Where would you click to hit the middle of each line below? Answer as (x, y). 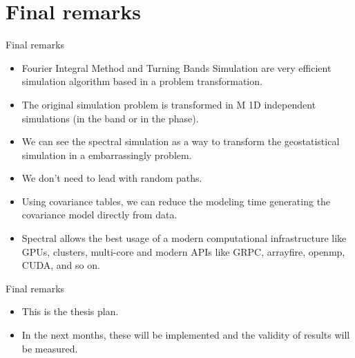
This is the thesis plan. (70, 311)
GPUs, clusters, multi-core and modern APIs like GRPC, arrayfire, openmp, (183, 251)
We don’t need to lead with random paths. (112, 178)
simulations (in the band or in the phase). (110, 118)
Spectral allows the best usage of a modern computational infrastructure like (184, 238)
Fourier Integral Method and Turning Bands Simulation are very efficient (176, 67)
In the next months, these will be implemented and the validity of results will (186, 335)
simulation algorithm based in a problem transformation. (142, 81)
